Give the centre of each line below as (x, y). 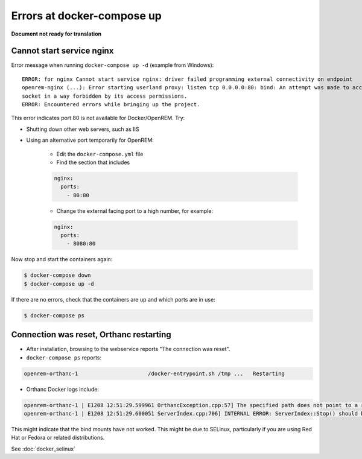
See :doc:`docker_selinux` (43, 449)
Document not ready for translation (56, 34)
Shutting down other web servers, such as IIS (83, 129)
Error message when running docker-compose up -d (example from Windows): (113, 65)
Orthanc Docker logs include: (63, 389)
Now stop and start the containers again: (62, 259)
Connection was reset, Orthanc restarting (91, 335)
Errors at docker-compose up (87, 16)
